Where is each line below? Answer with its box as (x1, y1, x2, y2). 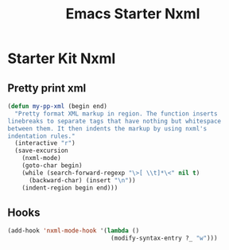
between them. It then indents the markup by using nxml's (7, 124, 208, 132)
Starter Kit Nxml (7, 49, 116, 68)
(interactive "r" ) (14, 139, 76, 147)
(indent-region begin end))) (21, 184, 118, 192)
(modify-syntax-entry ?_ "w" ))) (110, 234, 218, 243)
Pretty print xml (7, 81, 87, 95)
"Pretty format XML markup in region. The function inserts (14, 109, 218, 118)
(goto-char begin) (21, 162, 83, 170)
